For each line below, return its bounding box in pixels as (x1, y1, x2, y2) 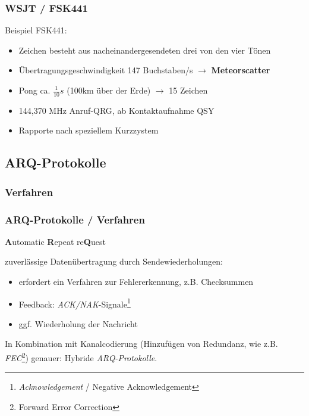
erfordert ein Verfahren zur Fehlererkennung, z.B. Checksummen (18, 275, 254, 288)
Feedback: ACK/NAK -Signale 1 (18, 296, 131, 310)
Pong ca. (18, 84, 51, 96)
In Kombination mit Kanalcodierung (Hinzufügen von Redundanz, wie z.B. (5, 337, 278, 350)
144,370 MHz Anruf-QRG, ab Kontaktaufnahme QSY (18, 104, 215, 116)
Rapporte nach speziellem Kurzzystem (18, 124, 159, 136)
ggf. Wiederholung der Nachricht (18, 317, 138, 330)
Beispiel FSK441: (5, 24, 67, 36)
